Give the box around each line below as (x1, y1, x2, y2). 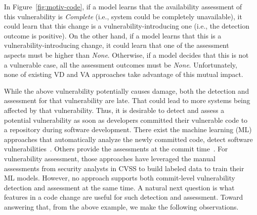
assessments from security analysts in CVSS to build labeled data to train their (4, 163, 244, 173)
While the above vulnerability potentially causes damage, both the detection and (4, 85, 249, 96)
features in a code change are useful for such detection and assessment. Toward (4, 192, 243, 202)
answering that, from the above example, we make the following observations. (4, 201, 239, 212)
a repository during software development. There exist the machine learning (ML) (4, 124, 252, 135)
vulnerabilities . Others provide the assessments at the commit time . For (4, 143, 228, 154)
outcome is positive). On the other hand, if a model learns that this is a (4, 30, 221, 40)
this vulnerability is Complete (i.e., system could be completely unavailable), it (4, 11, 242, 21)
